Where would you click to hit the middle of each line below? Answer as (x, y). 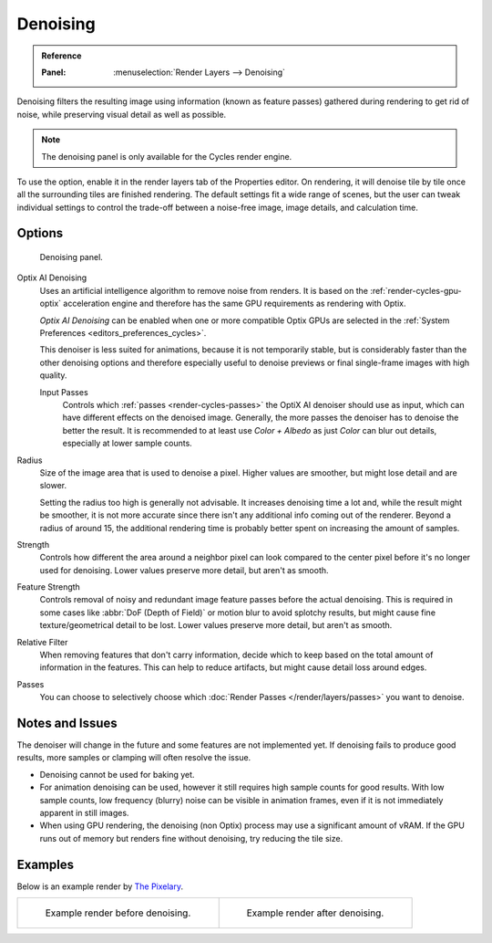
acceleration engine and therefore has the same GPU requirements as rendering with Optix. (235, 304)
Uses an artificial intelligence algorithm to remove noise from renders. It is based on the (204, 290)
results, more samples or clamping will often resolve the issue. (134, 758)
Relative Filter (42, 642)
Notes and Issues (67, 723)
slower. (53, 486)
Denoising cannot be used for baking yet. (117, 774)
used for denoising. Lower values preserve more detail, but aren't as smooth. (184, 570)
